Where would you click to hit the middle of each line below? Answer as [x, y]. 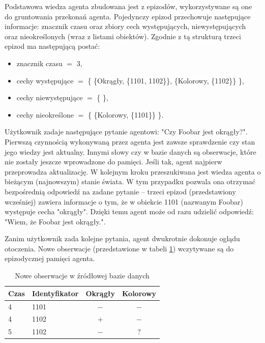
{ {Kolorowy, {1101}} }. [126, 114]
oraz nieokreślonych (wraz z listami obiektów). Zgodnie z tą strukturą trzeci [123, 36]
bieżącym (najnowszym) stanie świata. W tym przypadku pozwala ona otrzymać [130, 181]
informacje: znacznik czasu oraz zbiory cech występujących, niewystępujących [125, 26]
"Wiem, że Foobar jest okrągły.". [55, 221]
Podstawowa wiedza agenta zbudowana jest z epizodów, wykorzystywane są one [128, 6]
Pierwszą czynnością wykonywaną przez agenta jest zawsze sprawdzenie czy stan [130, 141]
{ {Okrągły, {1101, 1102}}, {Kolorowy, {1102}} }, [166, 80]
